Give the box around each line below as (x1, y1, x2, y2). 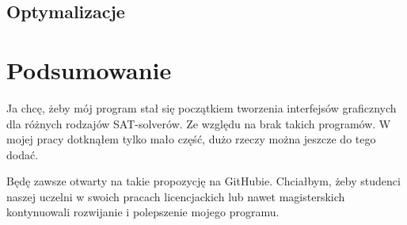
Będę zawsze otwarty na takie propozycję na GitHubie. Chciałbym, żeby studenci (6, 173, 401, 189)
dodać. (6, 146, 39, 162)
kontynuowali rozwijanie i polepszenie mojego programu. (6, 204, 280, 220)
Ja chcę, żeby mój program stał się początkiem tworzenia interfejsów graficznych (6, 99, 397, 116)
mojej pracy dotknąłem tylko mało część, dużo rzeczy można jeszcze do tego (6, 131, 376, 147)
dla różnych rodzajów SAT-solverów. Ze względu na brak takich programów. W (6, 115, 391, 132)
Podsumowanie (6, 53, 172, 86)
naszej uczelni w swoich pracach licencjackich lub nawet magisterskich (6, 188, 345, 204)
